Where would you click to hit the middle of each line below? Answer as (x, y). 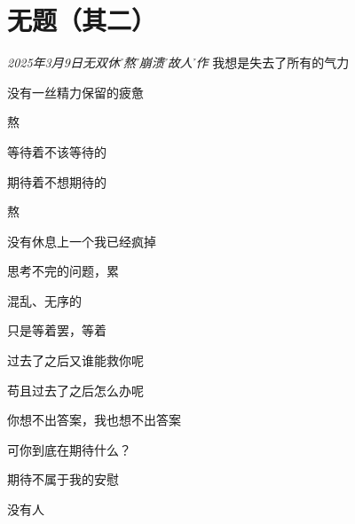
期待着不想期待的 (57, 181)
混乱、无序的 (44, 300)
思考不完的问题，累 (63, 271)
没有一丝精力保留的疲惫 (75, 92)
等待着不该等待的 (57, 151)
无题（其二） (82, 20)
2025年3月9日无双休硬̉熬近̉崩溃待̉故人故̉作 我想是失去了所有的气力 (178, 63)
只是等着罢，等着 (57, 330)
